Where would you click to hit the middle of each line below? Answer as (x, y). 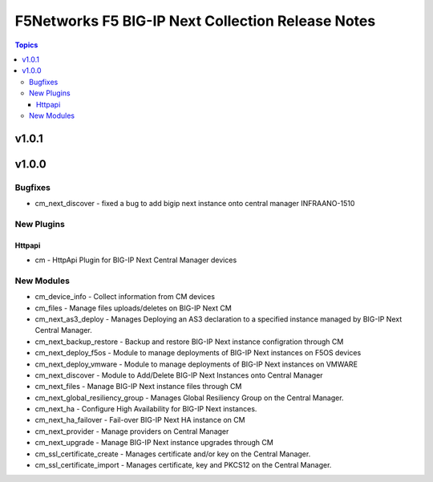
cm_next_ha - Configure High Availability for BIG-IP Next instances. (146, 409)
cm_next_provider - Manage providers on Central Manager (132, 431)
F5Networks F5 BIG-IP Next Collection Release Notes (195, 21)
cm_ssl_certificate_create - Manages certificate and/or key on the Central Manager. (173, 454)
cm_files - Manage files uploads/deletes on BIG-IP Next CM (133, 308)
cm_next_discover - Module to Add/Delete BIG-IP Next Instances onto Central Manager (179, 375)
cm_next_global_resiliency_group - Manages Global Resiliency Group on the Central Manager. (189, 398)
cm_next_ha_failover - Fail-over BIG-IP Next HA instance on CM (140, 420)
